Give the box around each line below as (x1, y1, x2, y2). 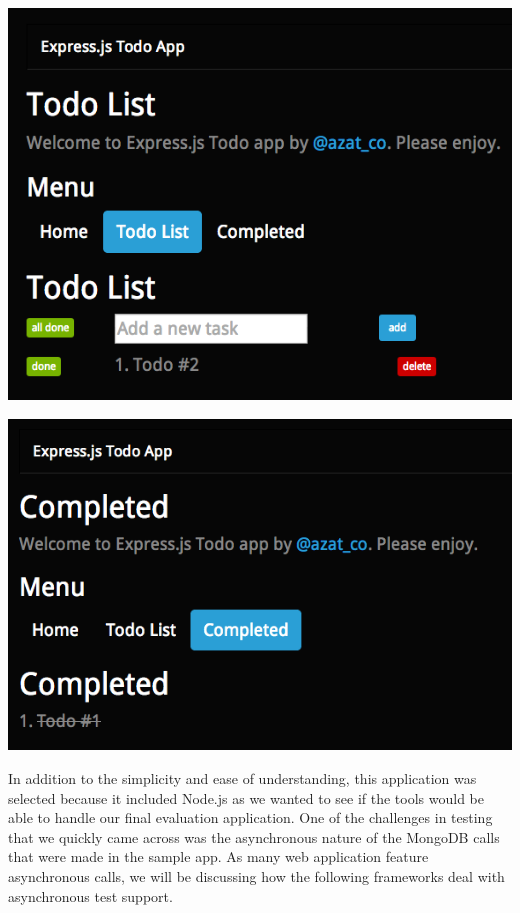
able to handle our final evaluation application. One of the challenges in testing (8, 807, 493, 828)
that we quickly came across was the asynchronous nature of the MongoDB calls (8, 826, 500, 847)
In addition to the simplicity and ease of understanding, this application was (8, 768, 477, 789)
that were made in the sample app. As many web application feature (8, 846, 429, 867)
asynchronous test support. (8, 885, 173, 906)
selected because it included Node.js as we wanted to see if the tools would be (8, 787, 484, 808)
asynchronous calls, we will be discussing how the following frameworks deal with (8, 865, 505, 886)
